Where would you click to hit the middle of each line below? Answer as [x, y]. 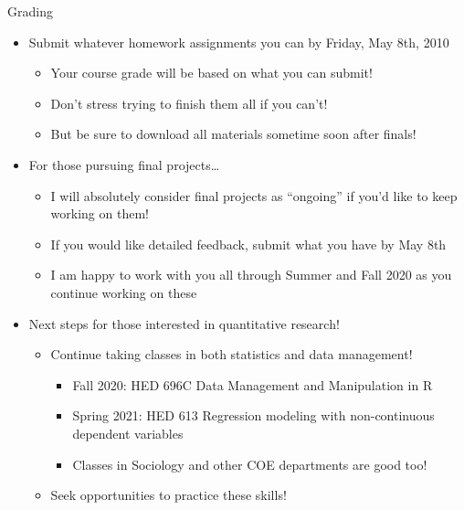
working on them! [100, 213]
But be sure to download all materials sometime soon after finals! [233, 134]
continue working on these [124, 292]
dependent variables [128, 433]
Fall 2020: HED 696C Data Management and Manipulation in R [253, 384]
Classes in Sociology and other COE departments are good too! [250, 464]
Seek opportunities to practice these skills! [169, 495]
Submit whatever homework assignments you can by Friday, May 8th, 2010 [239, 42]
